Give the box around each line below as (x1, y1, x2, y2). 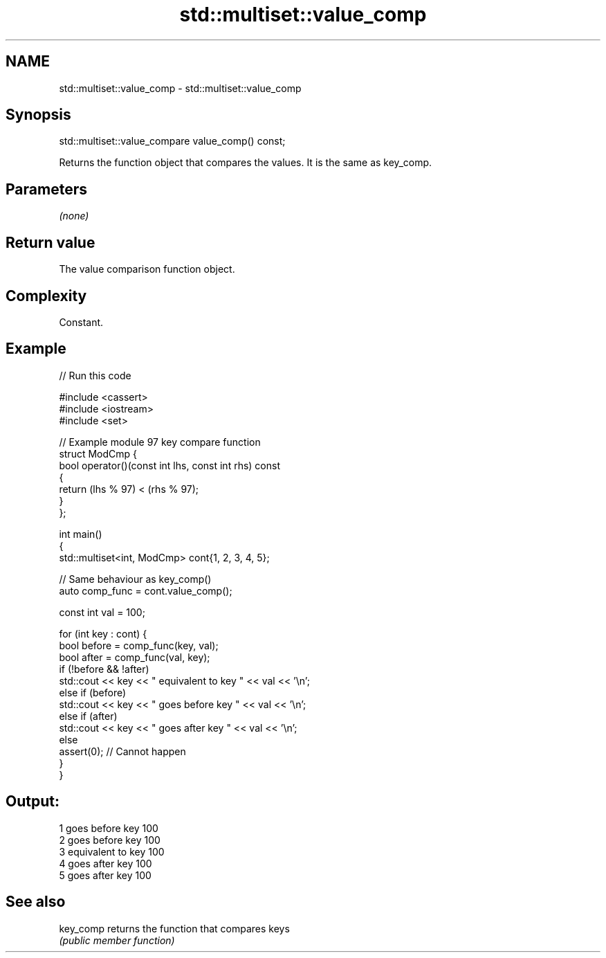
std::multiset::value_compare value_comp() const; (59, 135, 286, 147)
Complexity (6, 287, 87, 305)
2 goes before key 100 (59, 833, 160, 846)
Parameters (6, 180, 87, 198)
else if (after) (59, 710, 118, 722)
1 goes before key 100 (59, 822, 158, 834)
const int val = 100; (59, 606, 145, 618)
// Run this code (59, 369, 131, 381)
